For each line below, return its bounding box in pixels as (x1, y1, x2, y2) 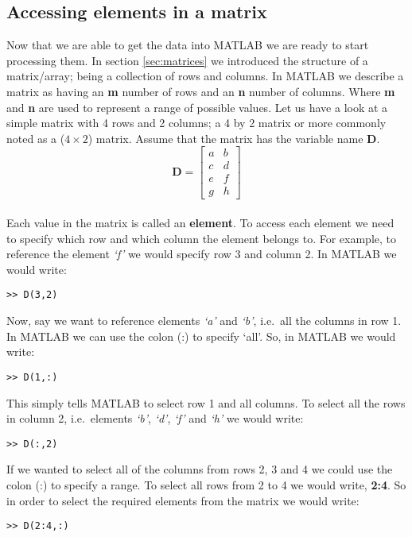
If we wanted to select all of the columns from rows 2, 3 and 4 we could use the (6, 461, 393, 477)
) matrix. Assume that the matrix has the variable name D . (87, 129, 380, 146)
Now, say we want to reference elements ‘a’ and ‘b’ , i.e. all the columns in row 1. (6, 312, 402, 329)
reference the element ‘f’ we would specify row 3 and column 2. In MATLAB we (6, 245, 397, 262)
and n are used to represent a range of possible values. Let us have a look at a (6, 99, 388, 115)
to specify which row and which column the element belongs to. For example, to (6, 230, 397, 246)
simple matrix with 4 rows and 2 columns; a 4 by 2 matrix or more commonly (6, 114, 387, 131)
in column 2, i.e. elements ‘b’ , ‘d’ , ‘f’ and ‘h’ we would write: (6, 410, 304, 427)
